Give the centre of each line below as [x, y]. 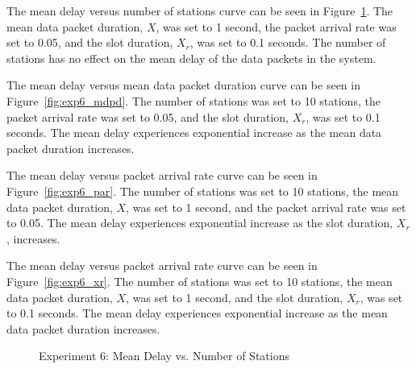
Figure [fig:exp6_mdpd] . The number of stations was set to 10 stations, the [193, 100]
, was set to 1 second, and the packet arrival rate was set [266, 207]
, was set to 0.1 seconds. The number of [288, 42]
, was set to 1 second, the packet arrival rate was [276, 26]
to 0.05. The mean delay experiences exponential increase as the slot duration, [200, 223]
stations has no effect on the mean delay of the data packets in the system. [191, 58]
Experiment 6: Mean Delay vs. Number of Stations [164, 356]
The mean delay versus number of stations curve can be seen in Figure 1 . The [200, 10]
